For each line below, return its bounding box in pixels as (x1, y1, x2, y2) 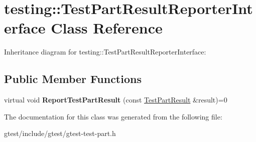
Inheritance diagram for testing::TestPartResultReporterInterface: (4, 46, 206, 57)
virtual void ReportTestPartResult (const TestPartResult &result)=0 (4, 94, 227, 105)
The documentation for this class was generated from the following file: (4, 111, 222, 121)
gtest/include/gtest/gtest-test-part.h (4, 128, 116, 138)
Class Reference (51, 17, 163, 38)
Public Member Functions (4, 71, 142, 86)
